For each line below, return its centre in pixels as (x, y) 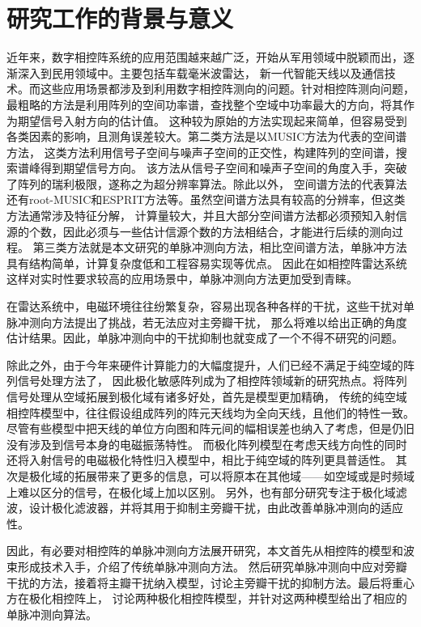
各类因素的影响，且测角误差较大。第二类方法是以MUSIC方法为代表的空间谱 (207, 136)
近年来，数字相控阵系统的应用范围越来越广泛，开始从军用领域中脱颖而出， (205, 57)
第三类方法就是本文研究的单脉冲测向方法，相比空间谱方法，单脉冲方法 (220, 247)
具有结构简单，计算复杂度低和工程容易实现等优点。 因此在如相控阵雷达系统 (207, 263)
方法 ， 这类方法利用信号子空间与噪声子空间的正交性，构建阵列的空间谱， (201, 152)
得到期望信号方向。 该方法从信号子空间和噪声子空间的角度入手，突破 (223, 168)
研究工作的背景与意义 (120, 18)
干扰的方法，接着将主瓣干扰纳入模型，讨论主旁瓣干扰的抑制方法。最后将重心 (210, 582)
